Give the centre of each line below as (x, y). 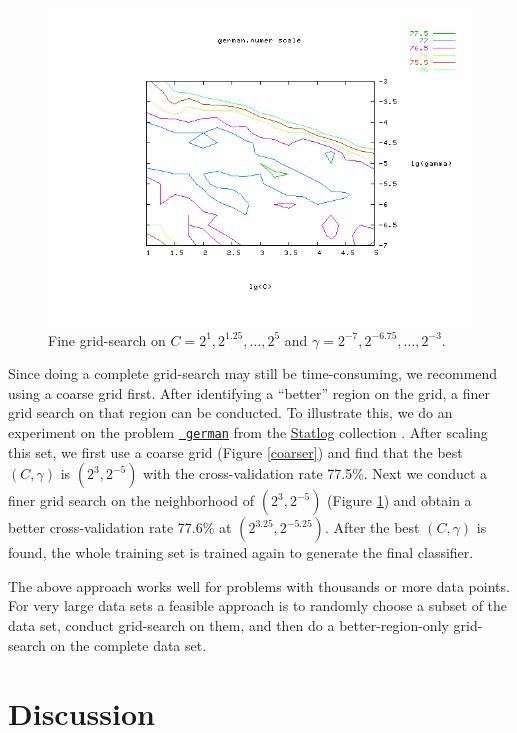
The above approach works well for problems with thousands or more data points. (259, 585)
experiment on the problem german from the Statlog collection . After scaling (248, 431)
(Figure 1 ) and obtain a (399, 500)
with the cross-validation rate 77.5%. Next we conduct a (315, 473)
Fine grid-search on (107, 339)
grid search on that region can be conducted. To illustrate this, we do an (230, 412)
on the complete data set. (128, 644)
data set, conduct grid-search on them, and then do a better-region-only (228, 625)
